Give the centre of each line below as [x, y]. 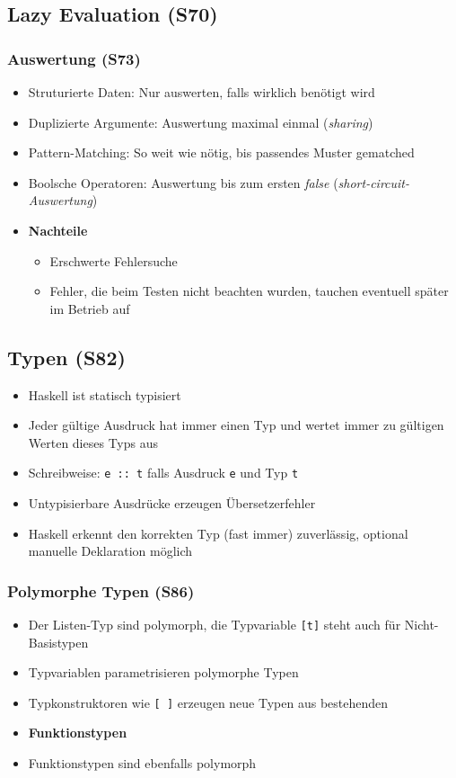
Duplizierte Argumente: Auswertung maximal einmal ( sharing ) [201, 122]
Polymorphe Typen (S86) [101, 590]
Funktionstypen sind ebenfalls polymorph [142, 763]
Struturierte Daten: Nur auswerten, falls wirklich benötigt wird [202, 92]
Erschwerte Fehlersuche [114, 260]
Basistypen [58, 642]
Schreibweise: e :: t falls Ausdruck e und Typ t [163, 473]
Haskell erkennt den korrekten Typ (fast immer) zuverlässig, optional [218, 533]
